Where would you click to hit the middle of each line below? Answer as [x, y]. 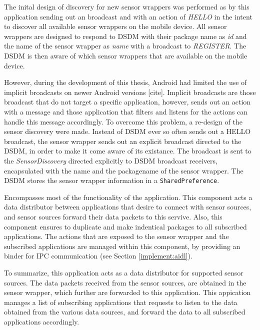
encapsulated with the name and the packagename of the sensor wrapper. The [124, 170]
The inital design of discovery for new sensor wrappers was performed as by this [127, 6]
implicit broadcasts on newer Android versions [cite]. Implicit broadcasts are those [130, 92]
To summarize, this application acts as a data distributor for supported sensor [124, 272]
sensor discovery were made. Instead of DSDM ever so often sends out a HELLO [127, 131]
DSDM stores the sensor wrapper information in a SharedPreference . [112, 180]
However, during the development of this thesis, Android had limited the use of [125, 82]
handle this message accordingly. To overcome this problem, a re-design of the [123, 121]
